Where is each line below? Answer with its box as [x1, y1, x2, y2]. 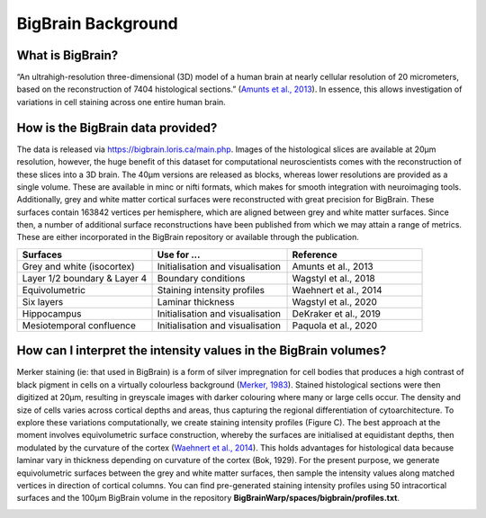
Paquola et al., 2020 [292, 319, 378, 332]
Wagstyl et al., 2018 [292, 272, 375, 284]
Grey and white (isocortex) [22, 260, 135, 272]
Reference [292, 248, 337, 261]
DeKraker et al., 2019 [292, 307, 382, 319]
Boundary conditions [157, 272, 246, 284]
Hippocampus [22, 307, 82, 319]
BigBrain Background [16, 13, 179, 33]
